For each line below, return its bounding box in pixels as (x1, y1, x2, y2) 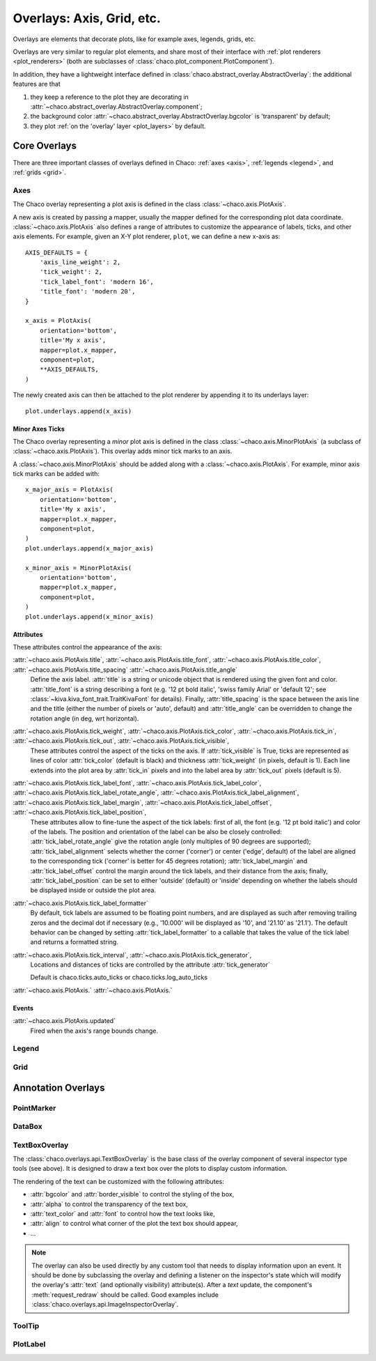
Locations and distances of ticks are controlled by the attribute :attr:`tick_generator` (30, 960, 271, 969)
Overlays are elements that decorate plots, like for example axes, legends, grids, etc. (13, 35, 256, 43)
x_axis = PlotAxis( (25, 317, 92, 325)
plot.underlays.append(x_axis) (25, 407, 132, 415)
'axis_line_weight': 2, (39, 259, 121, 266)
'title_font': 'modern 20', (39, 288, 136, 295)
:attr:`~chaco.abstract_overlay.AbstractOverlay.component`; (30, 102, 203, 111)
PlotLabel (13, 1339, 46, 1349)
